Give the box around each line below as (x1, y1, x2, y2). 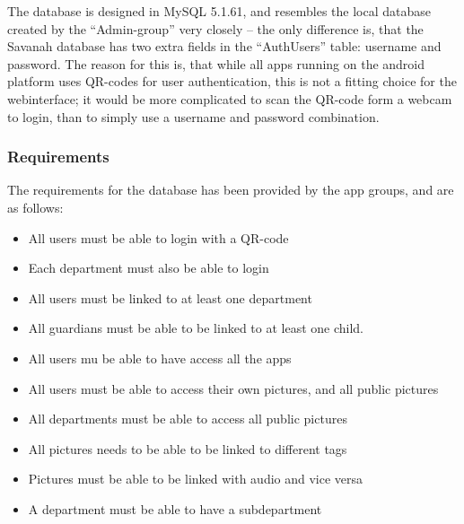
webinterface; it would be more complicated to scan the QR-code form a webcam (7, 89, 452, 108)
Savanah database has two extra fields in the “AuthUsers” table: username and (7, 37, 442, 56)
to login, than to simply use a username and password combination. (7, 107, 380, 126)
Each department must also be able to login (28, 258, 269, 277)
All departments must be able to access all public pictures (28, 409, 347, 428)
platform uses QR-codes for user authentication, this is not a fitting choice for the (7, 72, 457, 91)
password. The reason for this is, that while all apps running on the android (7, 54, 425, 73)
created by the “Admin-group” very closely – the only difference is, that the (7, 19, 424, 38)
